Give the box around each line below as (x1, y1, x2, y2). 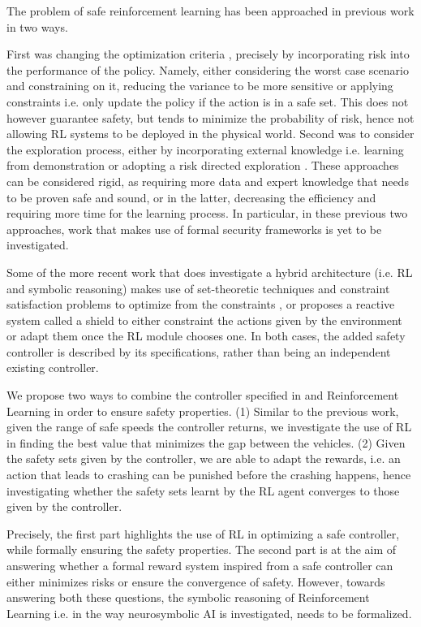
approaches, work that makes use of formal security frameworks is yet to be (6, 220, 382, 237)
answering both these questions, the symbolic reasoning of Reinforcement (6, 589, 370, 606)
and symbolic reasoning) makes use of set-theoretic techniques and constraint (6, 279, 390, 296)
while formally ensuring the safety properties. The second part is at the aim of (6, 541, 397, 558)
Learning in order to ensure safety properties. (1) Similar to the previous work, (6, 402, 399, 419)
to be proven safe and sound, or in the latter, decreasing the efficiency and (6, 188, 376, 205)
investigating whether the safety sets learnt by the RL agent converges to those (6, 482, 400, 499)
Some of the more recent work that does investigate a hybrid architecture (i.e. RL (6, 263, 413, 280)
